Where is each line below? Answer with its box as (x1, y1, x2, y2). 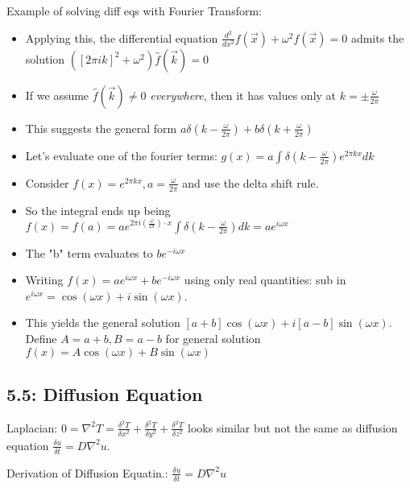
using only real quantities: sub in (184, 271, 346, 288)
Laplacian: (6, 419, 58, 436)
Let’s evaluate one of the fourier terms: (25, 147, 217, 163)
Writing (25, 271, 64, 288)
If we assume (25, 86, 89, 103)
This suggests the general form (25, 119, 177, 136)
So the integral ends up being (25, 201, 171, 218)
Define (25, 329, 57, 346)
